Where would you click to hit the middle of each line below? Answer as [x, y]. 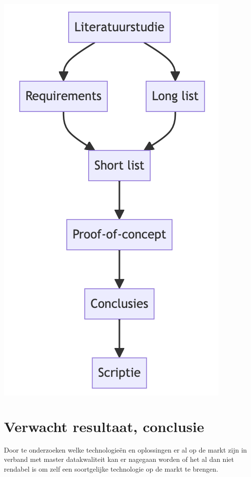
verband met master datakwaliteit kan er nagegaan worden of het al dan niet [119, 459]
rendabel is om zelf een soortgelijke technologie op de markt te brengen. [111, 468]
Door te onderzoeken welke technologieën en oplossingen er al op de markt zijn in [125, 449]
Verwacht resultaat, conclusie [104, 426]
